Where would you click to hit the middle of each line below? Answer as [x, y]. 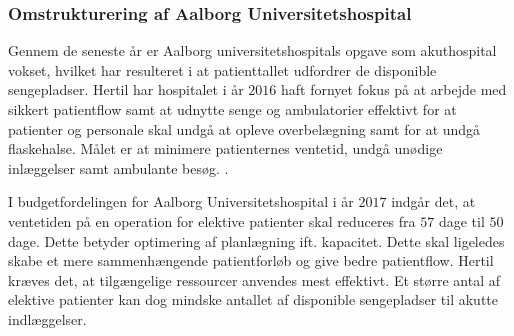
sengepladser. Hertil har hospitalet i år [126, 89]
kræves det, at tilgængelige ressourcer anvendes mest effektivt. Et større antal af [254, 279]
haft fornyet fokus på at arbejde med [394, 89]
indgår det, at [433, 201]
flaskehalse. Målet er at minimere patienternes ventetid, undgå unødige [225, 148]
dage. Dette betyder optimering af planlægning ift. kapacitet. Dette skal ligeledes [256, 240]
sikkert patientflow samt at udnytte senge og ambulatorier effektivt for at [232, 109]
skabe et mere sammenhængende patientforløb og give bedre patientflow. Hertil [251, 260]
